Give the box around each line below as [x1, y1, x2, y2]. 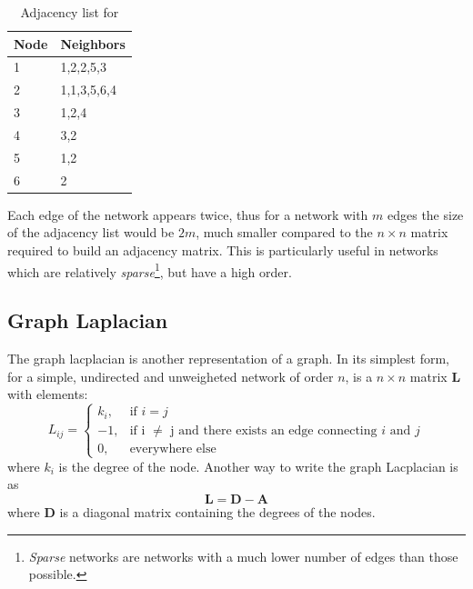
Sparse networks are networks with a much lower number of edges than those [28, 546, 458, 565]
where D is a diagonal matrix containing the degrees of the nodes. [7, 503, 376, 522]
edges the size [387, 205, 464, 224]
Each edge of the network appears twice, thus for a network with [7, 205, 368, 224]
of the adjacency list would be [7, 223, 175, 242]
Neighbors [60, 34, 126, 53]
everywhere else [129, 442, 216, 455]
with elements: [7, 384, 88, 404]
